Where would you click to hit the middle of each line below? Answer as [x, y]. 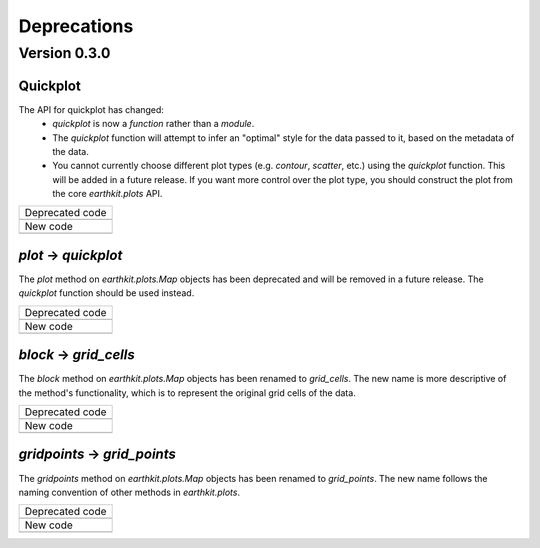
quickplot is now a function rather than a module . [153, 124]
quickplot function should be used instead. [106, 293]
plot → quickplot [70, 255]
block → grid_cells [76, 355]
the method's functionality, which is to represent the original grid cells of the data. [187, 392]
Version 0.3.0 [64, 53]
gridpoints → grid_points [97, 454]
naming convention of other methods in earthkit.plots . [129, 492]
